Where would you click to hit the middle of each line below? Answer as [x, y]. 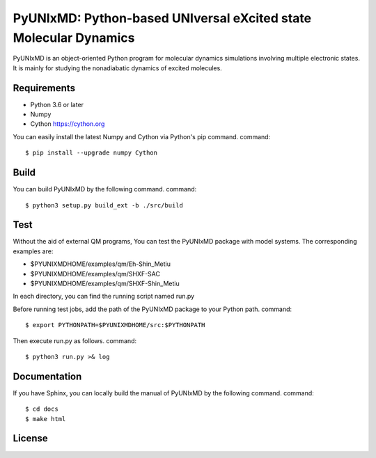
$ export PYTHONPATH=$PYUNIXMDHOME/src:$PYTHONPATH [115, 325]
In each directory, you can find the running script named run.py [104, 297]
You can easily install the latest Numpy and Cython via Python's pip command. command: [142, 136]
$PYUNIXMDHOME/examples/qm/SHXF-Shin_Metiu [105, 283]
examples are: [33, 251]
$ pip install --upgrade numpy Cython [92, 153]
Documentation [47, 376]
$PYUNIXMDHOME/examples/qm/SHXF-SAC [95, 274]
